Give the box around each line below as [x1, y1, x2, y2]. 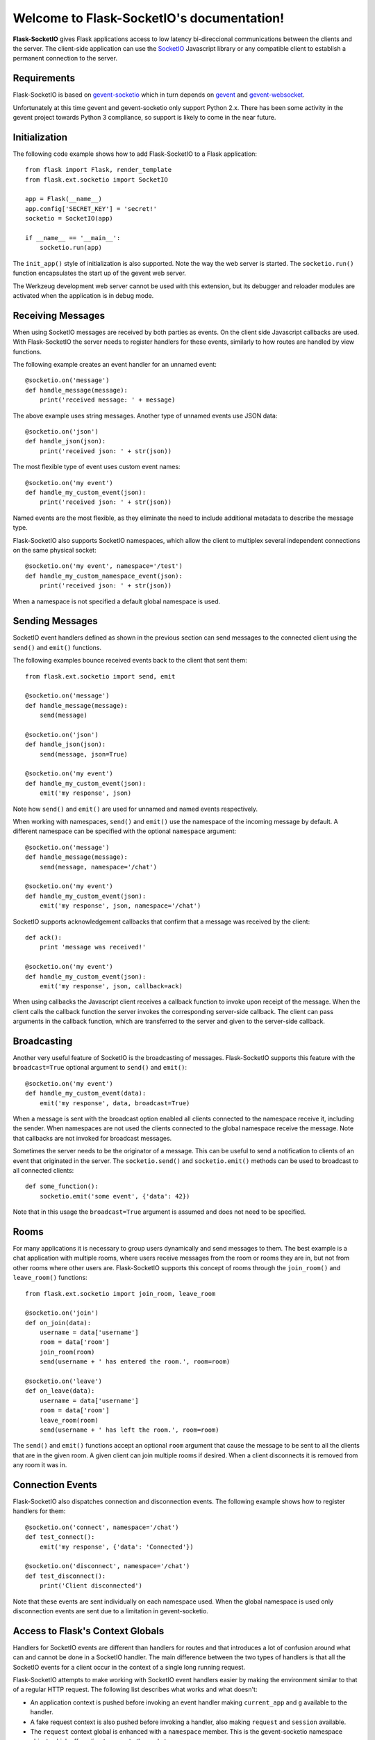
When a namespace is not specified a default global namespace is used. [12, 597, 221, 606]
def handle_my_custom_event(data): [25, 1089, 147, 1098]
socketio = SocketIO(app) [25, 214, 114, 223]
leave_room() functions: [12, 1274, 87, 1282]
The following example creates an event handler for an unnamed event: [12, 361, 217, 369]
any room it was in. [12, 1461, 67, 1469]
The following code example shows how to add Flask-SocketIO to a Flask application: [12, 150, 257, 158]
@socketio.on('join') [25, 1309, 99, 1317]
